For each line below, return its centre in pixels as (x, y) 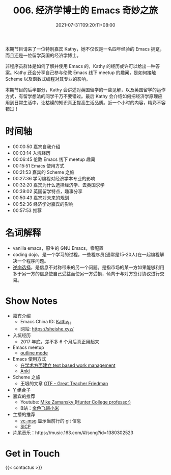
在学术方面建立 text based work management (68, 365)
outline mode (34, 352)
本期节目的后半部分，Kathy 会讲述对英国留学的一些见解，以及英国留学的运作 (85, 89)
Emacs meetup (28, 347)
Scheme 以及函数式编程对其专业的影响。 (48, 79)
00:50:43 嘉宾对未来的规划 (41, 198)
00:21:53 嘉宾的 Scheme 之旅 (44, 172)
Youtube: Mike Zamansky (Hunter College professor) (76, 402)
